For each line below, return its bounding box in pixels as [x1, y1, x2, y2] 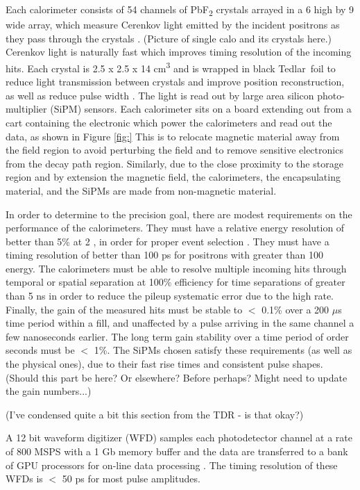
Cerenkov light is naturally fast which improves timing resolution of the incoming [6, 44, 352, 59]
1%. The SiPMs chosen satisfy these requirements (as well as [94, 343, 352, 357]
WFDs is [6, 471, 43, 486]
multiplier [6, 101, 47, 116]
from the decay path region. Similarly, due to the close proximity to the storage [6, 156, 343, 170]
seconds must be [6, 343, 75, 357]
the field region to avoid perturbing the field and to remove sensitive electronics [6, 142, 343, 157]
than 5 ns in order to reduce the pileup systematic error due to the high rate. [6, 288, 334, 303]
